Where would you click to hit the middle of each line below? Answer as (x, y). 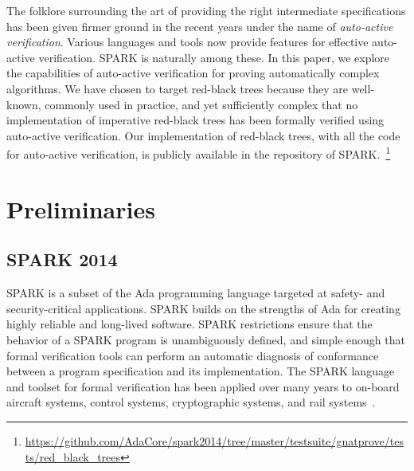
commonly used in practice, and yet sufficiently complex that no (201, 104)
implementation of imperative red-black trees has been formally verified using (195, 120)
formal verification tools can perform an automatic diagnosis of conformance (193, 355)
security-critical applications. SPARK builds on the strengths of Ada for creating (203, 308)
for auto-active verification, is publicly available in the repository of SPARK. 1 (199, 153)
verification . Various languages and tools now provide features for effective (187, 42)
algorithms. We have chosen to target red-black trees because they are (178, 88)
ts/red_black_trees (73, 456)
